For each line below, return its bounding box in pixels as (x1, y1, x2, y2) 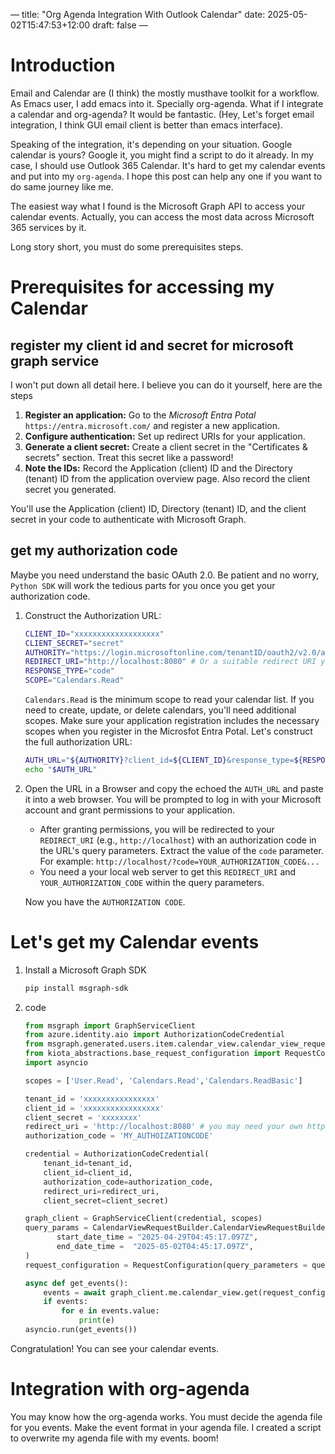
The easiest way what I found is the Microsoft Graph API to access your (10, 200, 306, 212)
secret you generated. (24, 483, 117, 495)
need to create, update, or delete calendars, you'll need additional (24, 704, 297, 716)
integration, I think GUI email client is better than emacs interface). (10, 119, 283, 131)
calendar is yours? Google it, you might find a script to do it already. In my (10, 149, 314, 161)
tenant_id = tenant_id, (43, 1159, 133, 1169)
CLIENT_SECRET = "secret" (24, 638, 125, 648)
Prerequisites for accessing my (10, 276, 275, 299)
